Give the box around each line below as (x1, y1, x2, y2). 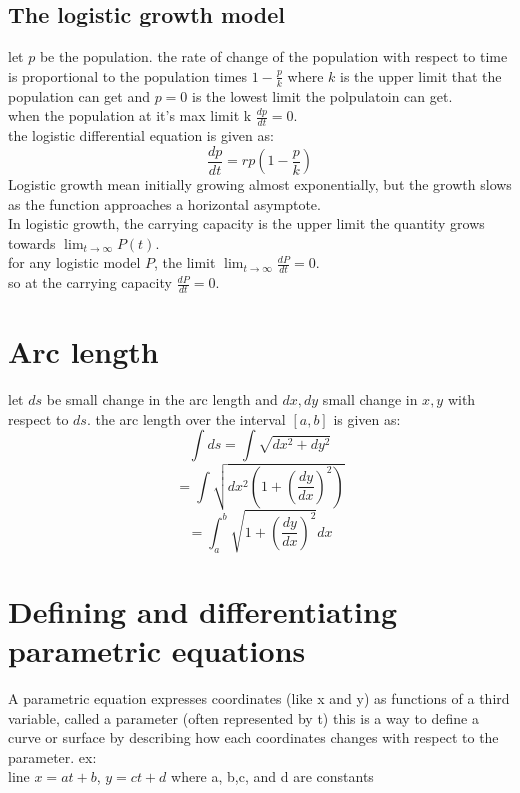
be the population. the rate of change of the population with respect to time (39, 46, 508, 67)
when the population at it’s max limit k (8, 105, 252, 126)
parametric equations (8, 630, 306, 671)
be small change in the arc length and (46, 389, 278, 410)
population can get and (8, 85, 150, 106)
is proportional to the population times (8, 65, 248, 86)
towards (8, 232, 56, 253)
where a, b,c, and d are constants (171, 766, 374, 787)
